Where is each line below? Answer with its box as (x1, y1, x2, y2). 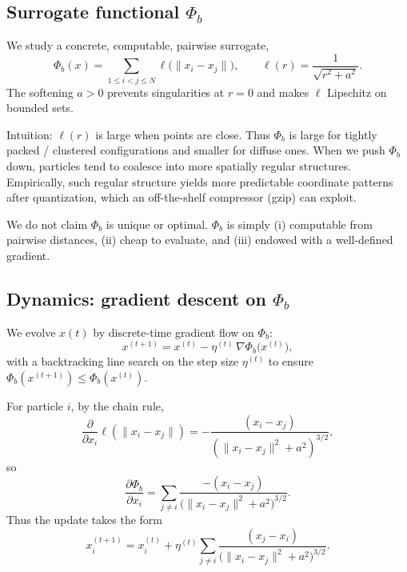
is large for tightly (289, 126, 377, 142)
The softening (6, 83, 74, 100)
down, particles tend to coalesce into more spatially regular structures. (6, 157, 352, 174)
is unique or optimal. (106, 215, 209, 232)
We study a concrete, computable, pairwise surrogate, (6, 37, 269, 54)
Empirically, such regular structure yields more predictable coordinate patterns (6, 173, 393, 190)
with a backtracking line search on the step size (6, 353, 238, 370)
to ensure (268, 353, 313, 370)
